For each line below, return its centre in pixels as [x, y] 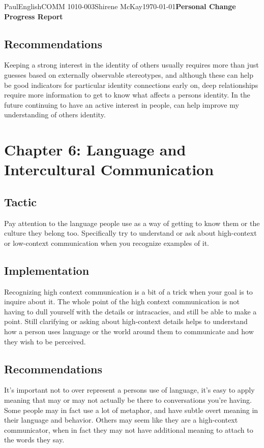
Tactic [21, 201]
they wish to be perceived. [45, 341]
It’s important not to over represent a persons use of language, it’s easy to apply [129, 390]
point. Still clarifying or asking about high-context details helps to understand [126, 321]
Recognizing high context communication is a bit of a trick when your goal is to [128, 291]
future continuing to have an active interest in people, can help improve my [122, 104]
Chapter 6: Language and [95, 150]
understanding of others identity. [55, 115]
